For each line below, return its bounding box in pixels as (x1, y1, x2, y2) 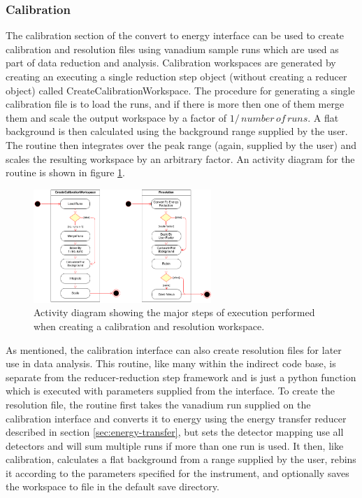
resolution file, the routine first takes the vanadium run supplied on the (6, 397, 311, 411)
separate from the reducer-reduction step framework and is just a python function (6, 369, 356, 384)
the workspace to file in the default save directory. (6, 479, 219, 494)
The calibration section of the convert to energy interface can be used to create (6, 28, 345, 43)
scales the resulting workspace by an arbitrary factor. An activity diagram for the (6, 151, 355, 166)
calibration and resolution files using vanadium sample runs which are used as (6, 41, 339, 56)
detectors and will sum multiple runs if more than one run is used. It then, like (6, 438, 344, 453)
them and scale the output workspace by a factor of (6, 110, 226, 124)
